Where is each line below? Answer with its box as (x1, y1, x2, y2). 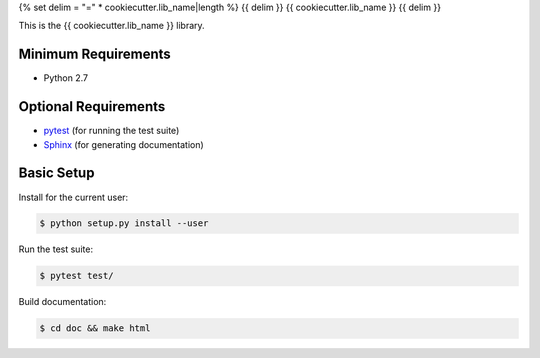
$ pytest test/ (39, 270, 114, 282)
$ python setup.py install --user (39, 218, 209, 229)
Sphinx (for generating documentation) (43, 138, 204, 150)
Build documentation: (18, 296, 107, 308)
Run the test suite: (18, 243, 94, 255)
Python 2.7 (43, 72, 89, 84)
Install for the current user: (18, 191, 129, 203)
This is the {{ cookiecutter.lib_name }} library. (18, 20, 205, 32)
